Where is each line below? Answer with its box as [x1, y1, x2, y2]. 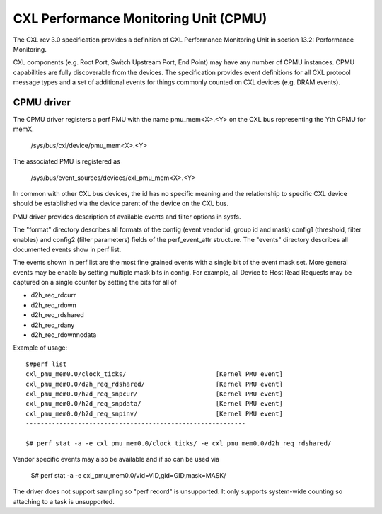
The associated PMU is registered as [13, 157, 120, 166]
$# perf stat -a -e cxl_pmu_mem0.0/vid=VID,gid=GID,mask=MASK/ [30, 471, 226, 479]
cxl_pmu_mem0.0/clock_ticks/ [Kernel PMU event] [25, 370, 283, 378]
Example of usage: [13, 343, 68, 352]
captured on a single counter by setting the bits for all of [13, 278, 177, 287]
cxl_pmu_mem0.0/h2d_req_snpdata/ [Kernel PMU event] [25, 400, 283, 408]
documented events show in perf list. [13, 245, 122, 253]
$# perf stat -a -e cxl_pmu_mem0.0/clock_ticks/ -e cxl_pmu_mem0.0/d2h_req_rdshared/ [25, 439, 332, 447]
